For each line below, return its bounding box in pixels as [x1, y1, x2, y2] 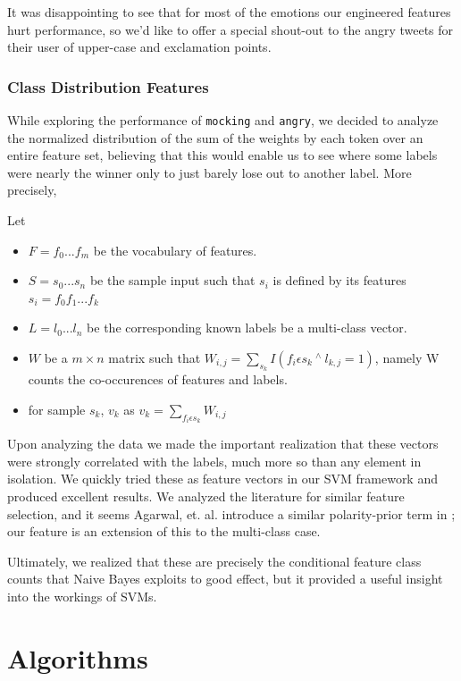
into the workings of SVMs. [7, 586, 157, 605]
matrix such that [108, 349, 201, 366]
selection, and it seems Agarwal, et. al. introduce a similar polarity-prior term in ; [7, 504, 456, 523]
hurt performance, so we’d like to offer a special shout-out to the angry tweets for [7, 20, 454, 38]
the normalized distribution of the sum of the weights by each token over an [7, 128, 423, 147]
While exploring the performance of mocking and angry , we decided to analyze [7, 111, 439, 129]
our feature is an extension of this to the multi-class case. [7, 522, 321, 541]
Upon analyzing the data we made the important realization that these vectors [7, 434, 439, 453]
